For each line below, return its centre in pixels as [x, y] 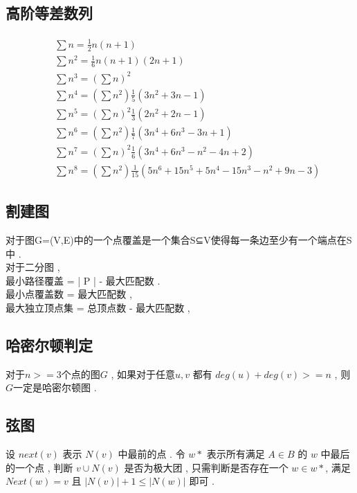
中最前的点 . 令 [152, 454]
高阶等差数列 [49, 13]
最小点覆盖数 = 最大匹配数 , [69, 294]
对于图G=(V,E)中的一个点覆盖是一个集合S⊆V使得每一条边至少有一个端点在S [179, 240]
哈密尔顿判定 [49, 344]
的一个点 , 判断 [39, 467]
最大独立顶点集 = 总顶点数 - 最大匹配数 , [98, 307]
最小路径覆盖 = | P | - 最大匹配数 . [83, 280]
